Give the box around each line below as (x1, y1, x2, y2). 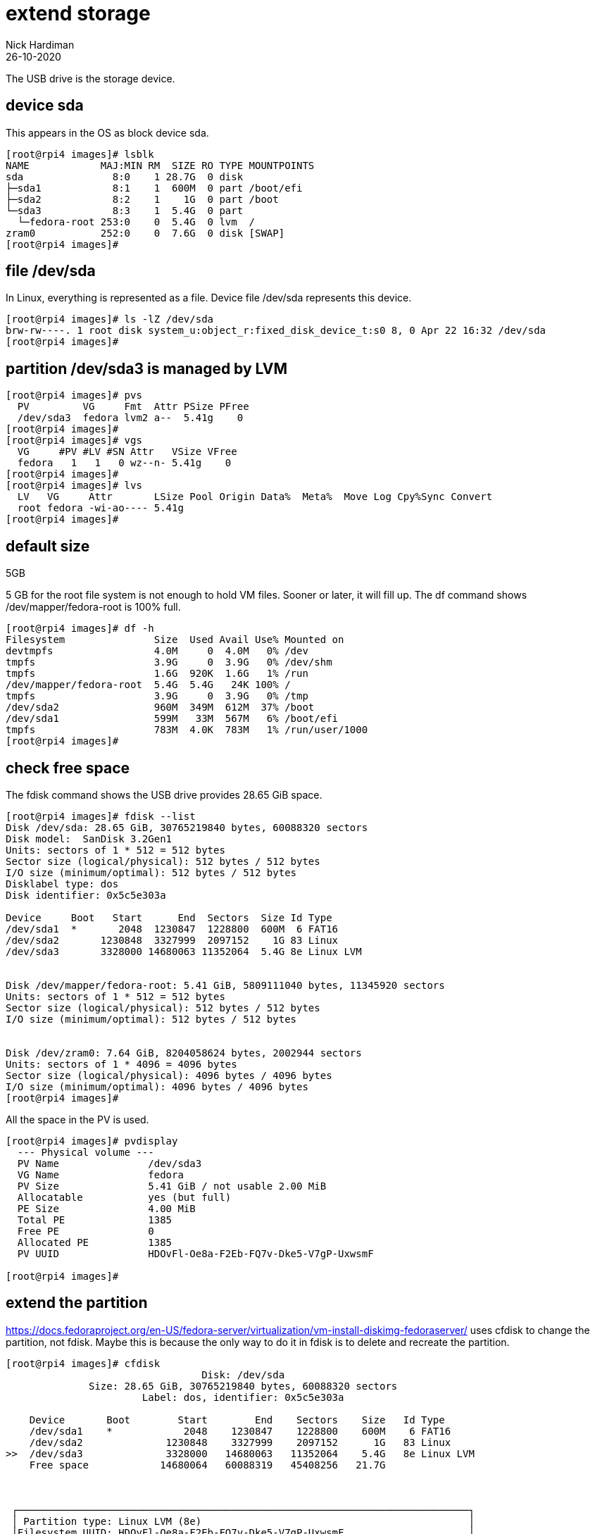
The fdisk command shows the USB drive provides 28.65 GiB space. (6, 788, 322, 801)
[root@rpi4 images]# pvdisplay (6, 1135, 178, 1147)
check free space (6, 759, 130, 777)
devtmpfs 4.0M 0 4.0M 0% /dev (6, 645, 308, 657)
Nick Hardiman (6, 38, 75, 51)
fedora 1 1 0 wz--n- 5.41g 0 (17, 457, 232, 469)
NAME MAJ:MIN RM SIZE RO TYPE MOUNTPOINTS (6, 159, 315, 171)
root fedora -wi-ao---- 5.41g (17, 502, 184, 514)
